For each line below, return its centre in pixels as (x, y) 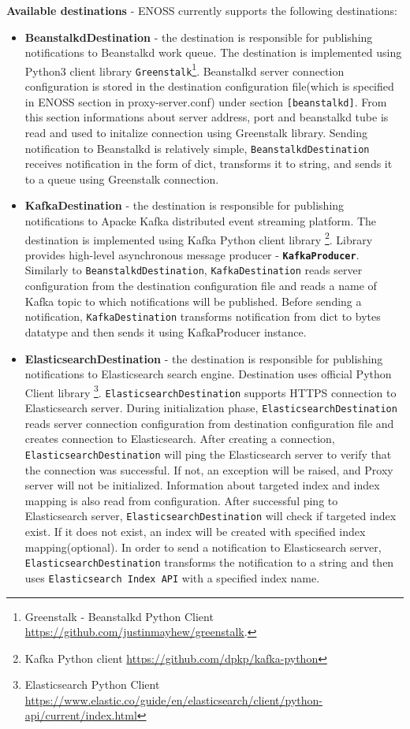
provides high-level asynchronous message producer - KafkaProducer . (192, 254)
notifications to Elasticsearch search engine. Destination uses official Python (208, 374)
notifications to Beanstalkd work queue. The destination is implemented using (213, 52)
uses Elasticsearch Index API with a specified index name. (172, 577)
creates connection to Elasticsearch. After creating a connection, (180, 439)
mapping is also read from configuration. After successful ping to (181, 500)
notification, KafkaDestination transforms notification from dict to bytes (203, 316)
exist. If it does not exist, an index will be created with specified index (195, 531)
